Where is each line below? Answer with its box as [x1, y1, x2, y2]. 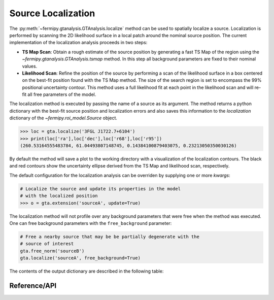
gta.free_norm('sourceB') [20, 248, 85, 254]
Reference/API [9, 281, 57, 290]
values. [22, 63, 38, 69]
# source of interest [20, 241, 74, 247]
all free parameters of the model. [27, 91, 96, 97]
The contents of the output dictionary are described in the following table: [9, 268, 164, 274]
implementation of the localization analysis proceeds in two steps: [9, 40, 148, 46]
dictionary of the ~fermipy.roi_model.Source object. [9, 115, 118, 121]
